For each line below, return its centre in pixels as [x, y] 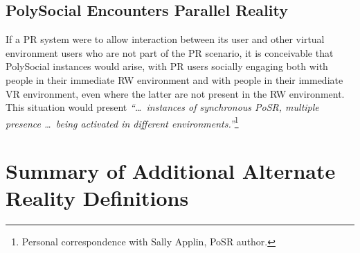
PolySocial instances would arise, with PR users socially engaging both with [167, 66]
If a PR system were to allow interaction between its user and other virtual [165, 39]
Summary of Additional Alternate [171, 171]
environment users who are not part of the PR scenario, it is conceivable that [170, 52]
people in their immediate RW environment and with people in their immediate [174, 79]
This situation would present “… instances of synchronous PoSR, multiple [162, 107]
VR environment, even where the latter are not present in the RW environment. [175, 93]
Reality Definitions [97, 198]
